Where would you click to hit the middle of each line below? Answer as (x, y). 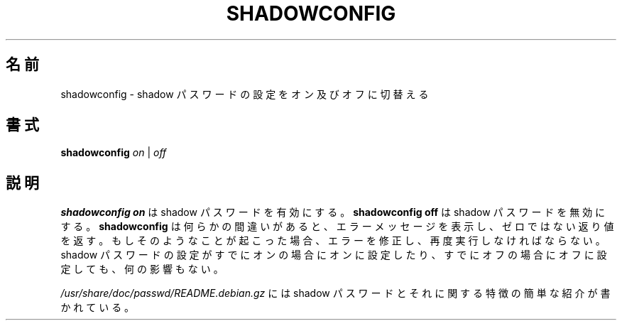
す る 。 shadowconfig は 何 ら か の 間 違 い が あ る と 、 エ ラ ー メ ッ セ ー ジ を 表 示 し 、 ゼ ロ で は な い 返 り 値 (337, 227)
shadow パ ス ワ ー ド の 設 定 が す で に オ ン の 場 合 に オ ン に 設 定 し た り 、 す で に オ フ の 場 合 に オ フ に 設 (334, 255)
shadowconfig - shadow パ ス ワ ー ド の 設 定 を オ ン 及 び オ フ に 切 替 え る (245, 94)
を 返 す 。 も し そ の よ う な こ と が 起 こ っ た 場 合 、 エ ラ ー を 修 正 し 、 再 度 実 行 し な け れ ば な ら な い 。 (333, 241)
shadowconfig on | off (114, 153)
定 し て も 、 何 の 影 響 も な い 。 (142, 269)
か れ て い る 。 (98, 308)
